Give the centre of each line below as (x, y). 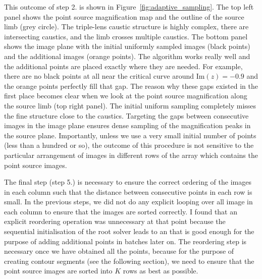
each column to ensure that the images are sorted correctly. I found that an (121, 211)
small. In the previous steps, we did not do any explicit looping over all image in (128, 202)
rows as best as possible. (161, 271)
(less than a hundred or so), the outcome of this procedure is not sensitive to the (129, 145)
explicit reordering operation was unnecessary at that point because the (115, 221)
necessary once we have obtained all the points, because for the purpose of (119, 251)
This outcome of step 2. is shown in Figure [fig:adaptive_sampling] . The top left (129, 7)
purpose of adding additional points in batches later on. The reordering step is (125, 241)
